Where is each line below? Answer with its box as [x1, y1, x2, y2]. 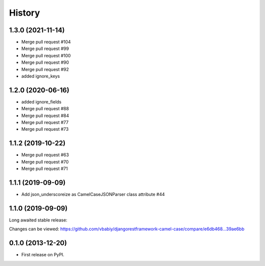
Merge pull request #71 [21, 166, 68, 171]
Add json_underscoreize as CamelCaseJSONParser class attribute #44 [21, 192, 165, 197]
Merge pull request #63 [21, 152, 69, 158]
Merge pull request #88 [21, 106, 69, 112]
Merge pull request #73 [21, 126, 69, 132]
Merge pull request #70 [21, 159, 69, 165]
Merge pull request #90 [21, 59, 69, 66]
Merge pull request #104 [21, 39, 71, 45]
